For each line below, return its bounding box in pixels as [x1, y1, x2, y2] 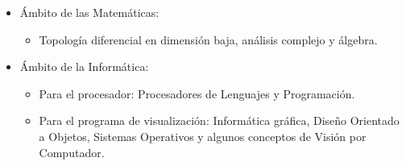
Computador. [39, 143, 105, 160]
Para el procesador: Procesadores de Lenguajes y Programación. [39, 85, 355, 102]
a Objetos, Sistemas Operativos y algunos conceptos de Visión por [39, 127, 367, 144]
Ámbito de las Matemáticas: [19, 4, 159, 20]
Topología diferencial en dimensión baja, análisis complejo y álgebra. [39, 31, 378, 48]
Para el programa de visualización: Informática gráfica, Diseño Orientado [39, 112, 400, 129]
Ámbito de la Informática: [19, 58, 149, 75]
